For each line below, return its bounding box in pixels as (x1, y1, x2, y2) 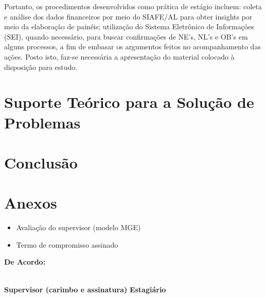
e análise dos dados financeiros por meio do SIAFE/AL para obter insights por (4, 11, 253, 22)
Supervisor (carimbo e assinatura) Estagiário (4, 284, 166, 294)
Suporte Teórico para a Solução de (4, 91, 254, 113)
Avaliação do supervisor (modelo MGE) (16, 222, 141, 233)
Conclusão (4, 152, 78, 173)
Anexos (4, 192, 57, 213)
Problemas (4, 111, 81, 133)
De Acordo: (4, 256, 46, 267)
